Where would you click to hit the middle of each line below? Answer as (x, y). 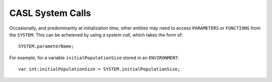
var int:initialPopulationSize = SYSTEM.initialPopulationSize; (99, 69)
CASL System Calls (50, 13)
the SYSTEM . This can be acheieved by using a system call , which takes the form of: (96, 34)
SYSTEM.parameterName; (46, 46)
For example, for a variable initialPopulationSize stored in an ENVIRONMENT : (94, 57)
